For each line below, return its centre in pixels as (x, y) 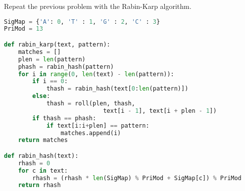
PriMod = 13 (24, 29)
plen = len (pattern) (52, 59)
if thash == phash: (64, 118)
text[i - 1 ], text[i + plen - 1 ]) (160, 111)
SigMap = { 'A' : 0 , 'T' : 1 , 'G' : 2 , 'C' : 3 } (82, 22)
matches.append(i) (91, 133)
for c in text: (43, 170)
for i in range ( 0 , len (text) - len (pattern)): (96, 74)
